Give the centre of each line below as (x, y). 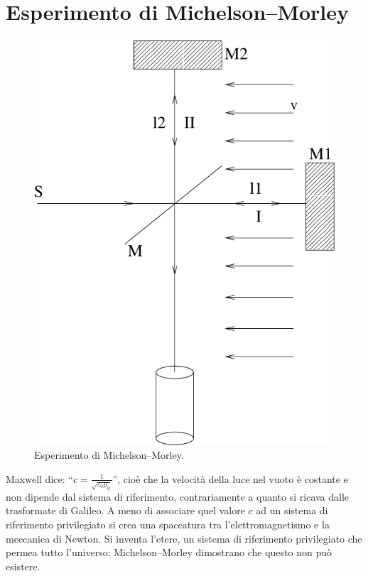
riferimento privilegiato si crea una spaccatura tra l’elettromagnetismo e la (168, 524)
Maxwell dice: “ (39, 478)
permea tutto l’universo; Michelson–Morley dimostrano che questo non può (169, 552)
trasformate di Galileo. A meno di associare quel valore (125, 510)
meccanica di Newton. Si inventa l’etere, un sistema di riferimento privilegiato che (184, 538)
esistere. (23, 566)
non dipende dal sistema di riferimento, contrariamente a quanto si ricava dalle (178, 496)
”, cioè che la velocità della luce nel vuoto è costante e (230, 478)
